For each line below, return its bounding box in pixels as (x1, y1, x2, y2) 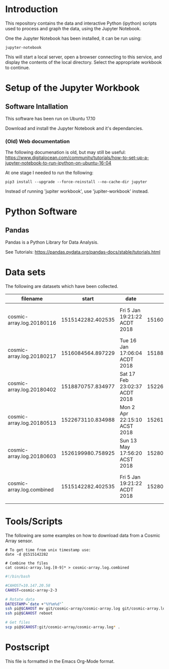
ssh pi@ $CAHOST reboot (5, 611, 53, 616)
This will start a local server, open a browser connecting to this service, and (5, 54, 162, 60)
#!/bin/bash (5, 574, 30, 579)
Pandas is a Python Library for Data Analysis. (5, 239, 99, 245)
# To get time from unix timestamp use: (5, 548, 92, 553)
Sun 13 (120, 437, 137, 444)
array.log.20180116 (8, 320, 56, 327)
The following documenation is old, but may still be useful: (5, 150, 126, 156)
